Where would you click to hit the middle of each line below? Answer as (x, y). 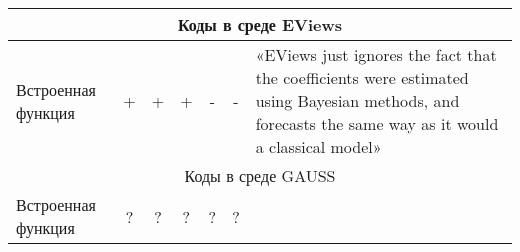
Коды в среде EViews (260, 24)
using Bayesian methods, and (357, 100)
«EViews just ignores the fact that (376, 54)
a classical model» (318, 146)
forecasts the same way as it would (377, 123)
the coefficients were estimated (362, 77)
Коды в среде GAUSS (260, 175)
